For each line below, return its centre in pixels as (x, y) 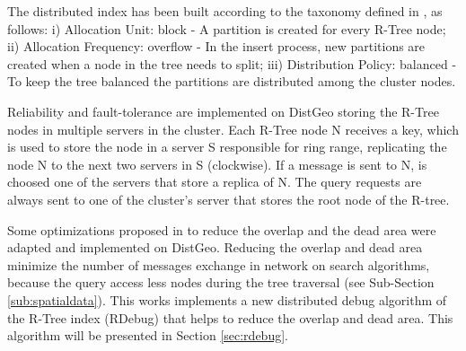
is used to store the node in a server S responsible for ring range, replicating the (227, 147)
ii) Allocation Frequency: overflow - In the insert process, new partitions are (216, 46)
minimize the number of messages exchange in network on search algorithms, (219, 264)
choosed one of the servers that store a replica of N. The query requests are (215, 182)
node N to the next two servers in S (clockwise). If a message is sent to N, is (217, 164)
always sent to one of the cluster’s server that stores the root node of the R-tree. (229, 199)
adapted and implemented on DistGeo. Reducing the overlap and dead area (215, 247)
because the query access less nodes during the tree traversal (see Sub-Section (221, 282)
